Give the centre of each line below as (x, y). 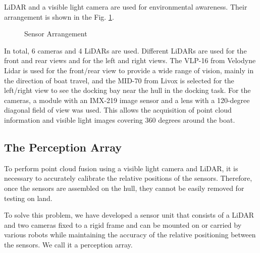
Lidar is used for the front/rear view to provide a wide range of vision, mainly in (129, 70)
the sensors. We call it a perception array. (68, 244)
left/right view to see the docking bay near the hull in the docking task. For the (127, 90)
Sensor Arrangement (56, 34)
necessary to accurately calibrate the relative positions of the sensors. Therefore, (128, 178)
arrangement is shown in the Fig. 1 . (59, 16)
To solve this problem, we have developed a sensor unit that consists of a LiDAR (129, 215)
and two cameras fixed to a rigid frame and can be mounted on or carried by (123, 224)
